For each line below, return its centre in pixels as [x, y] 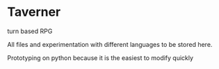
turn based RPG [30, 31]
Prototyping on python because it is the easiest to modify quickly [100, 58]
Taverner [34, 12]
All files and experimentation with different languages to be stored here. [110, 44]
